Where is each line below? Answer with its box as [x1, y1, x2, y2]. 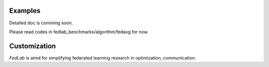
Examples [9, 6, 41, 15]
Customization [9, 42, 56, 50]
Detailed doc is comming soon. [9, 20, 73, 26]
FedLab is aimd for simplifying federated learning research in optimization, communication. [9, 55, 196, 61]
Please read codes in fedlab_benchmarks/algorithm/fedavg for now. [9, 29, 149, 35]
